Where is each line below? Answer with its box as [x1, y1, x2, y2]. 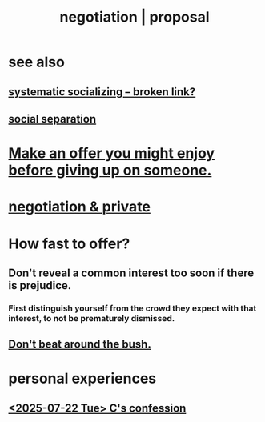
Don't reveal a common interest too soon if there [8, 266, 255, 279]
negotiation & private [8, 198, 151, 216]
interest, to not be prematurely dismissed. [8, 312, 175, 324]
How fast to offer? [8, 235, 130, 252]
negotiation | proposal [59, 8, 210, 26]
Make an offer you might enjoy [8, 144, 215, 163]
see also [8, 53, 66, 71]
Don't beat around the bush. [8, 337, 152, 352]
